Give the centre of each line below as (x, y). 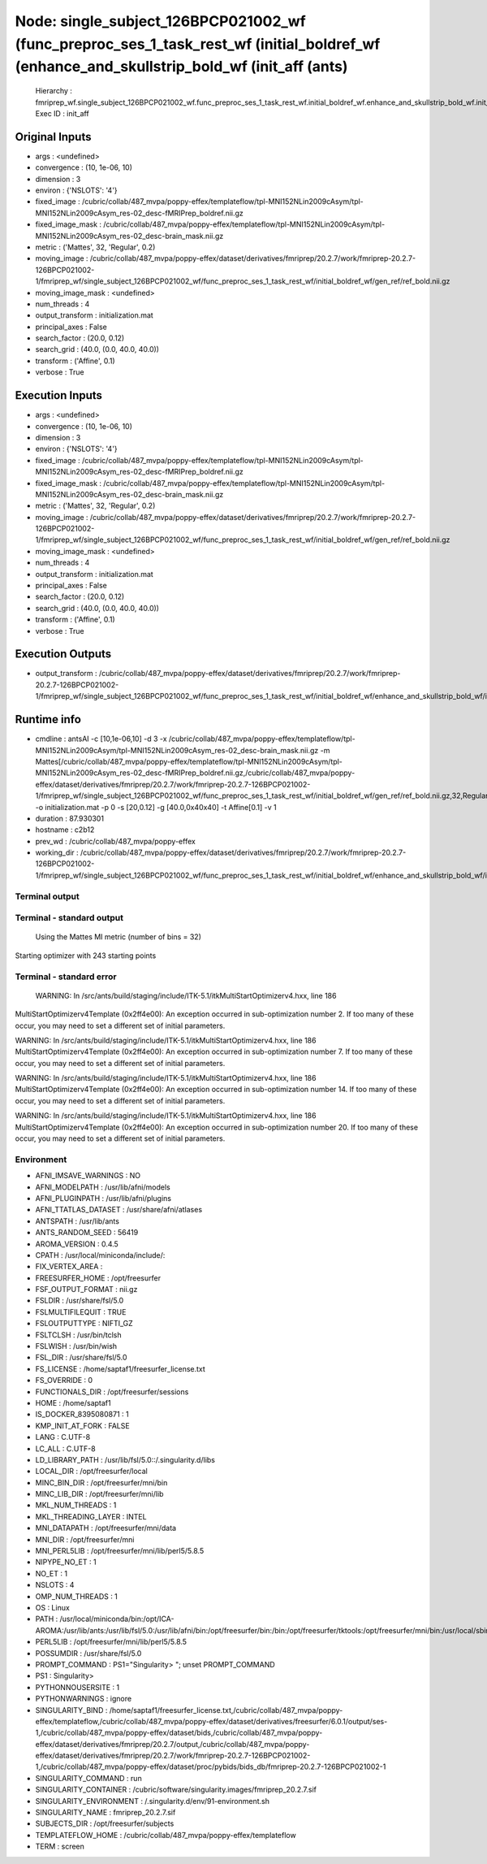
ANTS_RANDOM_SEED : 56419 (87, 1233)
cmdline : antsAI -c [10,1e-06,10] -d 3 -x (101, 739)
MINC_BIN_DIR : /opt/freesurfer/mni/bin (101, 1482)
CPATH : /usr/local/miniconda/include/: (100, 1255)
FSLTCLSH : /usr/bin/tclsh (78, 1335)
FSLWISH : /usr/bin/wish (76, 1346)
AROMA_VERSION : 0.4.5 (77, 1244)
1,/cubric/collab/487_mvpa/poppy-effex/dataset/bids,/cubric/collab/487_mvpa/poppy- (179, 1733)
